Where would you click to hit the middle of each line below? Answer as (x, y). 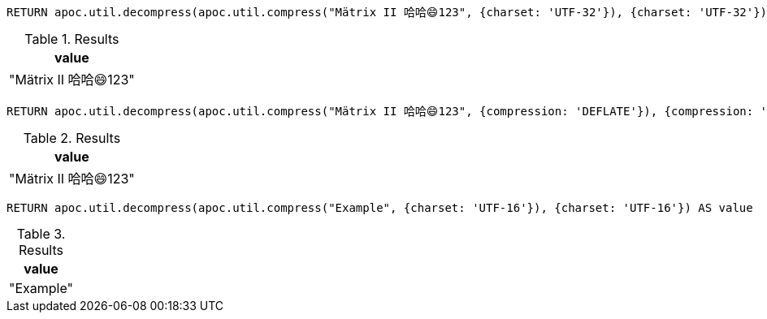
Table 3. (41, 234)
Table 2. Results (72, 138)
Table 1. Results (72, 39)
